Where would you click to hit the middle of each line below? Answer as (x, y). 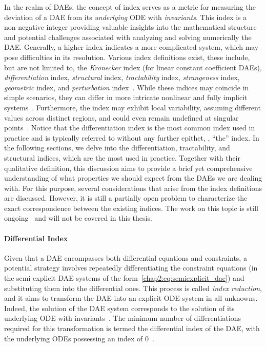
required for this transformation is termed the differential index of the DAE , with (132, 328)
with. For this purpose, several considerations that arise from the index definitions (133, 188)
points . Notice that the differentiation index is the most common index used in (130, 128)
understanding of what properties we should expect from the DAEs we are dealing (133, 178)
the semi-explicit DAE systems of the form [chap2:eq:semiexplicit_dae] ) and (124, 278)
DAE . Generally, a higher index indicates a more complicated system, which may (131, 47)
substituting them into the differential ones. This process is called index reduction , (133, 288)
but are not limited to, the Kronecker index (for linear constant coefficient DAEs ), (133, 67)
